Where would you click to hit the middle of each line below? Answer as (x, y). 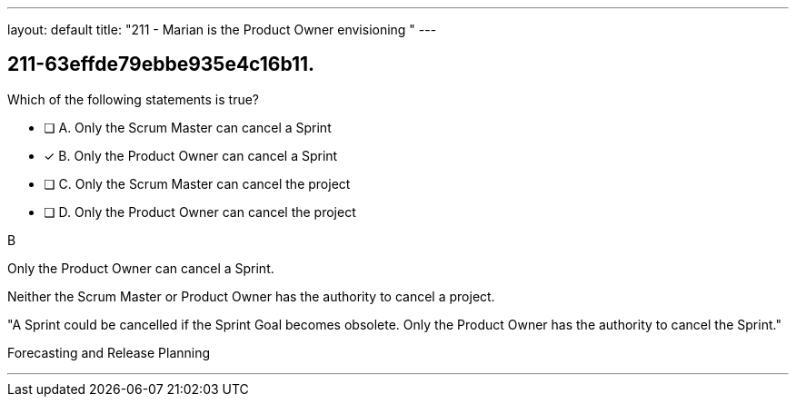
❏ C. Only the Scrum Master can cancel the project (197, 183)
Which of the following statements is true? (134, 99)
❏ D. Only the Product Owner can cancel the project (200, 212)
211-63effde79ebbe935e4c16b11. (161, 64)
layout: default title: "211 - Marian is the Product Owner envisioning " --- (222, 30)
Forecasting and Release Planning (109, 352)
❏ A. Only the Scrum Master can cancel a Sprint (188, 127)
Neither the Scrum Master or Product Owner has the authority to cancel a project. (251, 296)
